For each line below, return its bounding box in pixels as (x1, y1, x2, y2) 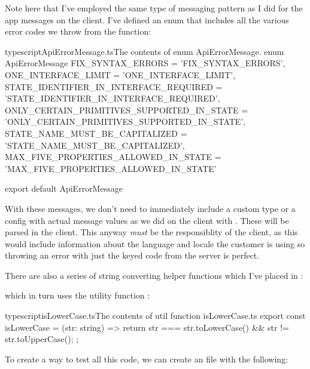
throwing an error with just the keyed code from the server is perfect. (5, 249, 260, 262)
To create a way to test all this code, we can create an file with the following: (5, 352, 288, 365)
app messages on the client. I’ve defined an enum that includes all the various (5, 13, 289, 26)
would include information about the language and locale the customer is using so (5, 237, 305, 250)
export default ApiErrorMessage (5, 182, 123, 195)
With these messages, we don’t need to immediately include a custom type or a (5, 202, 296, 214)
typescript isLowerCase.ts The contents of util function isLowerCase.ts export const (5, 309, 306, 322)
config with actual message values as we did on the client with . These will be (5, 214, 289, 226)
